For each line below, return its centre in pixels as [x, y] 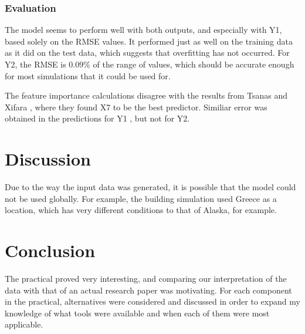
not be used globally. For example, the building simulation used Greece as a [141, 198]
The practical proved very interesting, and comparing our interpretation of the [146, 278]
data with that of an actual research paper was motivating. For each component [148, 290]
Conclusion [50, 250]
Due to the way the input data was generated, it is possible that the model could [150, 187]
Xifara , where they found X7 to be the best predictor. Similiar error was [136, 107]
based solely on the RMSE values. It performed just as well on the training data [149, 41]
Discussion [48, 159]
